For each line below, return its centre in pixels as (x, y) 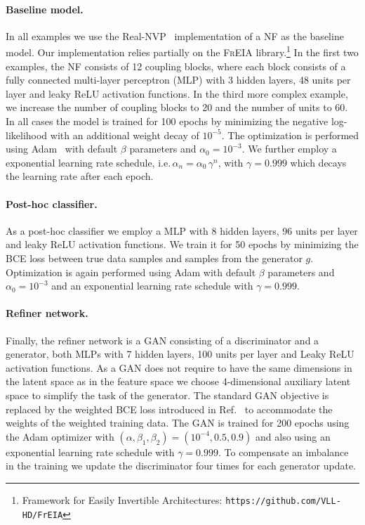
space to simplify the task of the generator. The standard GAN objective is (167, 395)
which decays (318, 162)
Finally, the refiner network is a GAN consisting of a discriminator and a (162, 340)
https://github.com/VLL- (283, 501)
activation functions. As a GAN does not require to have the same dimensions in (179, 367)
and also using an (293, 436)
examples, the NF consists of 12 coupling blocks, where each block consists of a (176, 66)
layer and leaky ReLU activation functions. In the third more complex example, (177, 93)
